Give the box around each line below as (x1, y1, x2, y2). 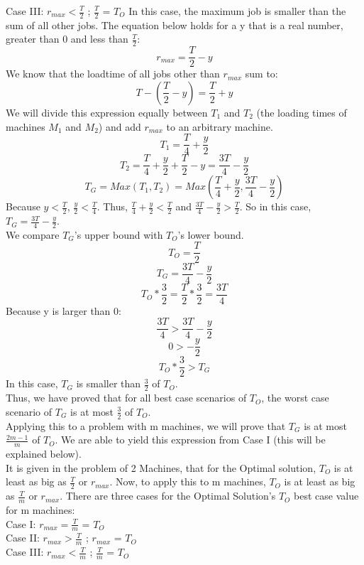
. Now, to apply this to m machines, (109, 474, 266, 489)
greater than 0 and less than (6, 31, 128, 46)
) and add (98, 119, 141, 134)
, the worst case (261, 390, 329, 405)
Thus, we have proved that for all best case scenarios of (6, 390, 247, 405)
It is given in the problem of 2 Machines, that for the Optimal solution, (6, 460, 316, 475)
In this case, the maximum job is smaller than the (128, 4, 346, 18)
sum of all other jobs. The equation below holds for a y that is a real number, (6, 17, 343, 32)
